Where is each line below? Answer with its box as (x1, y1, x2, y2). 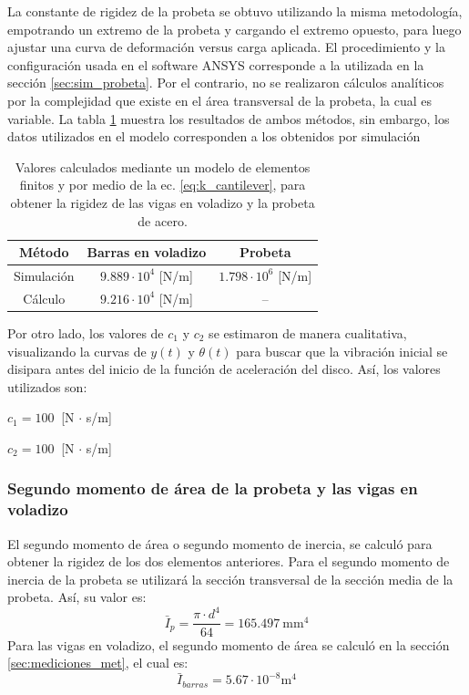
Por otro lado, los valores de (7, 323, 164, 342)
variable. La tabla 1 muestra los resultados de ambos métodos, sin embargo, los (7, 109, 450, 128)
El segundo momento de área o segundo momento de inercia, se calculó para (7, 534, 433, 553)
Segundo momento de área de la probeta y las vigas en (7, 477, 418, 500)
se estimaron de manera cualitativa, (209, 323, 407, 342)
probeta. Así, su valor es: (7, 587, 147, 607)
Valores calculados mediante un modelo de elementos (15, 157, 311, 176)
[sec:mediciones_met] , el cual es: (7, 653, 189, 672)
